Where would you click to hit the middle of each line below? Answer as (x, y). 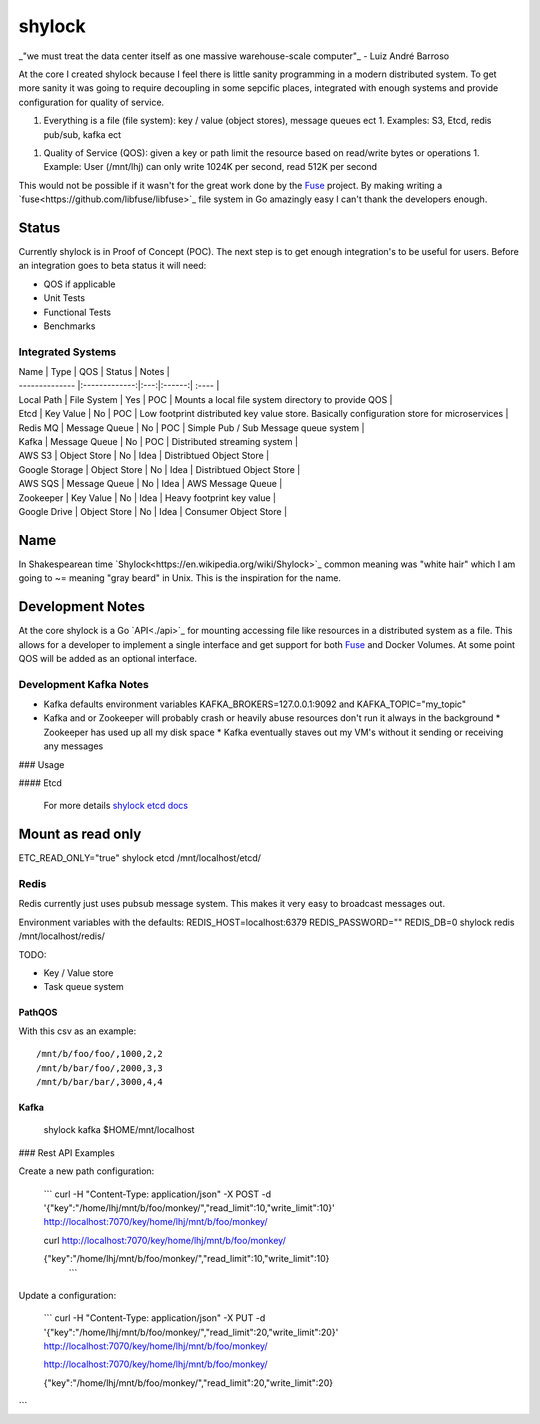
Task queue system (83, 987)
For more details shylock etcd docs (116, 806)
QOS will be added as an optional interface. (108, 658)
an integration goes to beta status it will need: (112, 266)
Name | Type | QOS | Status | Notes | (94, 372)
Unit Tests (64, 298)
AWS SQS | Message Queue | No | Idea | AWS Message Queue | (150, 484)
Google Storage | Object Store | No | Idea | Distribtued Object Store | (159, 469)
